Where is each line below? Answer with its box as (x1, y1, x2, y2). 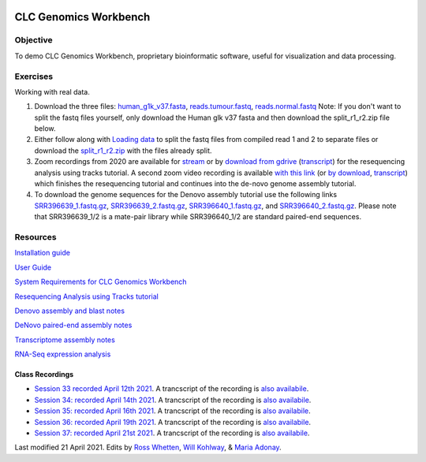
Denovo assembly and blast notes (14, 306, 125, 315)
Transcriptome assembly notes (14, 335, 116, 345)
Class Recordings (14, 370, 74, 379)
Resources (14, 231, 57, 242)
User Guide (14, 263, 52, 272)
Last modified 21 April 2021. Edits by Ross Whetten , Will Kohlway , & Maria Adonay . (14, 442, 282, 453)
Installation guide (14, 248, 71, 258)
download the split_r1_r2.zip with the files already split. (34, 146, 212, 155)
